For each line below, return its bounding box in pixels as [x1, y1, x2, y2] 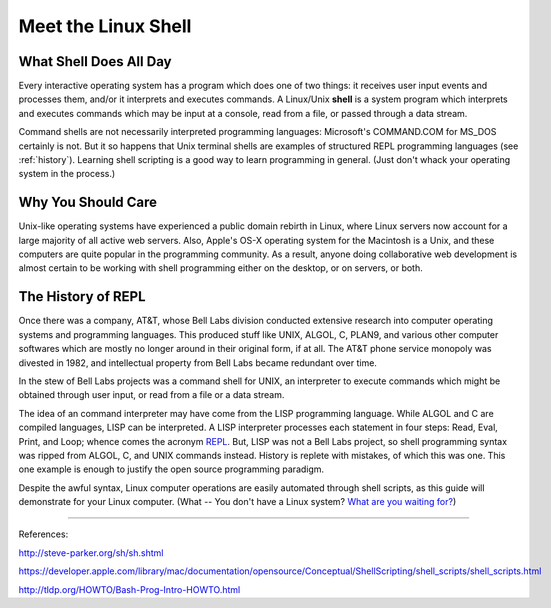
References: [18, 528, 69, 540]
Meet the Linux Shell [18, 15, 192, 37]
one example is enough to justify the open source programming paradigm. [18, 463, 325, 475]
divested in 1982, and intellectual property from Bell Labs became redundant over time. [18, 356, 377, 369]
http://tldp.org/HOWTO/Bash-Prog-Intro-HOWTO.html [18, 583, 241, 595]
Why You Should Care [18, 194, 158, 211]
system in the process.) [18, 168, 116, 180]
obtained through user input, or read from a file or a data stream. [18, 389, 285, 401]
